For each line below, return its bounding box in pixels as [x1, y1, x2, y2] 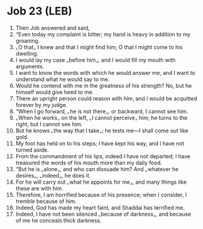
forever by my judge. [15, 101, 68, 108]
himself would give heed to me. [15, 88, 94, 95]
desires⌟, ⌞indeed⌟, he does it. [15, 172, 91, 179]
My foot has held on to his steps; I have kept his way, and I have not [15, 140, 185, 147]
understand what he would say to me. [15, 76, 110, 83]
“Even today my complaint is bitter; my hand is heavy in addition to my [15, 30, 191, 37]
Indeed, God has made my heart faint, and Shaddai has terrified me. [15, 204, 185, 211]
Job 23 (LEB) [7, 4, 72, 18]
